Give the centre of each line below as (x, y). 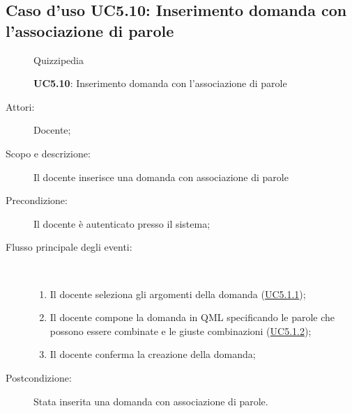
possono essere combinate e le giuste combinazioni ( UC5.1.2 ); (181, 330)
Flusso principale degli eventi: (69, 247)
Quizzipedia (59, 60)
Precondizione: (37, 200)
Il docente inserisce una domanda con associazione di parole (161, 177)
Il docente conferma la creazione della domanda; (153, 354)
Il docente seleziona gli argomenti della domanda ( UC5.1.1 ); (178, 294)
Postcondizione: (39, 377)
